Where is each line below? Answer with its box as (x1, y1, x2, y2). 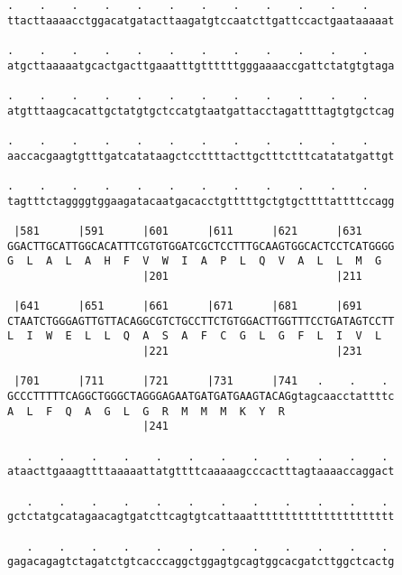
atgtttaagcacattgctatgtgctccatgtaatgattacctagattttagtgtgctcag (7, 104, 395, 117)
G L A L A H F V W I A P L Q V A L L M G (7, 255, 382, 268)
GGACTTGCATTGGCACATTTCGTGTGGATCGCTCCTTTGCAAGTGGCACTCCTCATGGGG (7, 239, 395, 253)
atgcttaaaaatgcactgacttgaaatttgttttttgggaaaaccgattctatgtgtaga (7, 59, 395, 72)
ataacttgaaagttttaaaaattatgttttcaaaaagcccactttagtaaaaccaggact (7, 465, 395, 478)
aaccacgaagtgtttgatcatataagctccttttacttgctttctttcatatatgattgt (7, 149, 395, 162)
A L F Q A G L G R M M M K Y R (7, 404, 285, 418)
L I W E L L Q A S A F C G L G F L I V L (7, 329, 382, 343)
